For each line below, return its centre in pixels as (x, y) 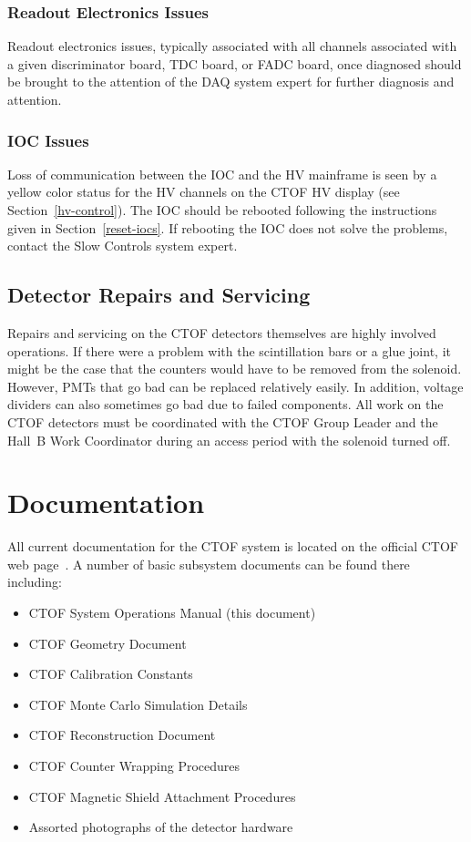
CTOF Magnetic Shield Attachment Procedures (162, 796)
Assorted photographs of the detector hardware (161, 827)
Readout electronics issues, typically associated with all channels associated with (232, 46)
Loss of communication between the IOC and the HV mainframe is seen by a (222, 174)
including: (35, 582)
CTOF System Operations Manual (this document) (172, 613)
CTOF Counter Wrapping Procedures (134, 766)
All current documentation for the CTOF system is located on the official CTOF (233, 546)
